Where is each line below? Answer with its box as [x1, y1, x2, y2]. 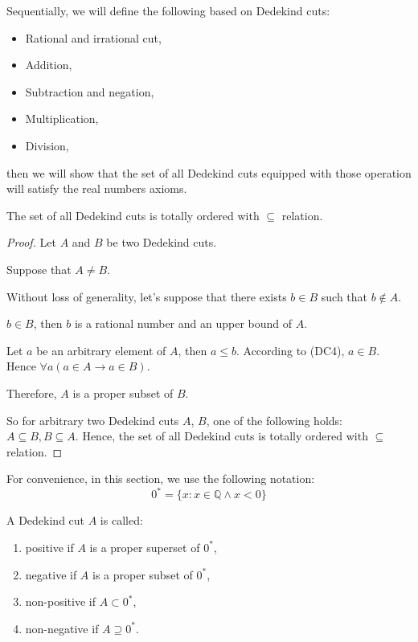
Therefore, [6, 384, 57, 401]
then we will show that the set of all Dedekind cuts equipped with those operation [6, 164, 412, 181]
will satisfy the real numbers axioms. [6, 180, 187, 197]
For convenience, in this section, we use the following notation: [6, 470, 315, 487]
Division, [25, 137, 69, 153]
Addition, [25, 56, 72, 73]
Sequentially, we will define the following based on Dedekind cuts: [6, 2, 330, 18]
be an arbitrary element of [36, 341, 166, 358]
